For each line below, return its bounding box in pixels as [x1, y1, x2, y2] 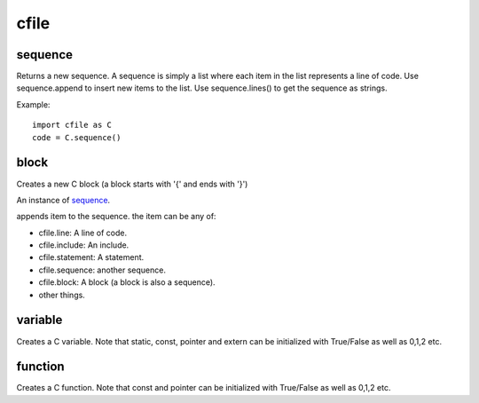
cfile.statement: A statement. [38, 252, 145, 263]
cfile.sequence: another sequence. [38, 265, 166, 275]
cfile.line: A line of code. [38, 227, 128, 238]
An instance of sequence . [16, 194, 111, 205]
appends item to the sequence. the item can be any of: [16, 211, 216, 222]
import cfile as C [32, 120, 113, 130]
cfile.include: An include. [38, 240, 130, 250]
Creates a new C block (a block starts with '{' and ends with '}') [16, 178, 248, 189]
